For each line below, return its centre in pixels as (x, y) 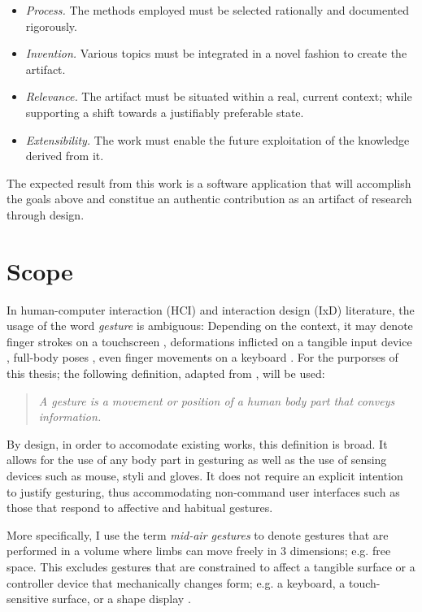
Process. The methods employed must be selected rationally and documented (218, 10)
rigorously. (51, 26)
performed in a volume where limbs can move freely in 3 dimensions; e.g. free (199, 551)
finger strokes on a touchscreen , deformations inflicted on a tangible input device (209, 341)
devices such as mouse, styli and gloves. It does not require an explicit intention (205, 475)
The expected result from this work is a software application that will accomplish (209, 182)
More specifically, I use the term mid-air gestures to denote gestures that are (198, 534)
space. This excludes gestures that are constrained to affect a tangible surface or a (211, 566)
